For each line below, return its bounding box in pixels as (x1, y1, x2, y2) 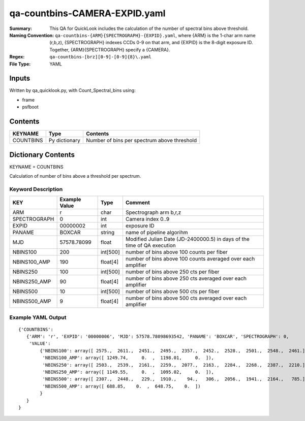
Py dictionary (48, 137, 81, 144)
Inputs (9, 74, 30, 83)
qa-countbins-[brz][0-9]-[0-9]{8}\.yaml (49, 54, 152, 60)
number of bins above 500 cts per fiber (125, 288, 220, 295)
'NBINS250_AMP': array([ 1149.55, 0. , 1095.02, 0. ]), (42, 369, 215, 375)
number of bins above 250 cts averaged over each (125, 275, 247, 282)
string (101, 229, 115, 236)
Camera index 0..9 (125, 216, 170, 223)
